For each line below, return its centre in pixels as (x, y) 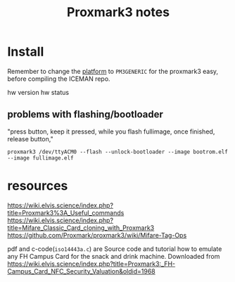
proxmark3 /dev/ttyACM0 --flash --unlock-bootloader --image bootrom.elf (118, 152)
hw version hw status (38, 92)
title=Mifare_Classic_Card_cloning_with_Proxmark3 (81, 227)
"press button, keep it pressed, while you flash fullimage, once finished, (111, 132)
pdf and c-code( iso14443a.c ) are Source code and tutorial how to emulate (115, 249)
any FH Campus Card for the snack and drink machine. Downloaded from (114, 256)
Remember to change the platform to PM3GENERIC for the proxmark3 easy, (113, 71)
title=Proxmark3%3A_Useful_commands (66, 212)
